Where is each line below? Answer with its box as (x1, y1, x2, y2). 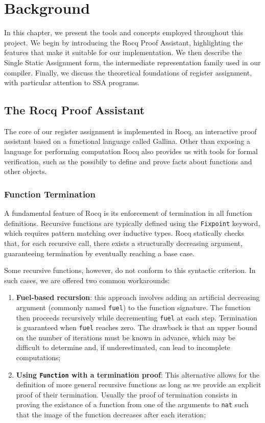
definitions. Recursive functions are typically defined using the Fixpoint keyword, (4, 217, 260, 228)
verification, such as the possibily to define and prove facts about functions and (4, 156, 252, 166)
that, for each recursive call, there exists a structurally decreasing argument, (4, 237, 243, 248)
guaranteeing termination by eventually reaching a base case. (4, 247, 195, 258)
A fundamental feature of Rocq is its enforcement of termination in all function (4, 208, 252, 218)
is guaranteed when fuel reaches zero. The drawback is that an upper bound (16, 322, 257, 333)
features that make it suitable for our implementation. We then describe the (4, 47, 242, 58)
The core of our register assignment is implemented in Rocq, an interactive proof (4, 126, 257, 136)
